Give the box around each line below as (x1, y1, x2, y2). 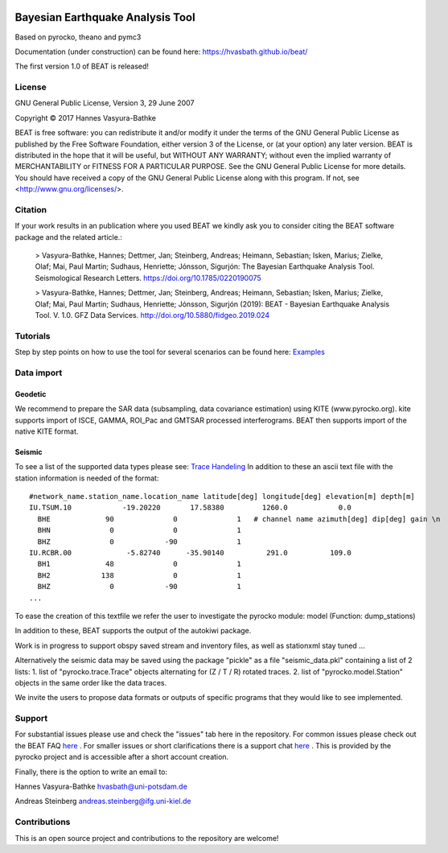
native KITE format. (14, 426, 79, 436)
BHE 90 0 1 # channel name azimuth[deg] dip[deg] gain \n (37, 514, 441, 523)
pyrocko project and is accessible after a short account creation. (14, 752, 229, 762)
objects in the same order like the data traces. (14, 678, 167, 687)
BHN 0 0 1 (37, 525, 241, 535)
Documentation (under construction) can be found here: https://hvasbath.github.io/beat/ (14, 47, 308, 56)
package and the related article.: (14, 232, 122, 241)
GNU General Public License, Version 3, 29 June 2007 (14, 98, 195, 108)
